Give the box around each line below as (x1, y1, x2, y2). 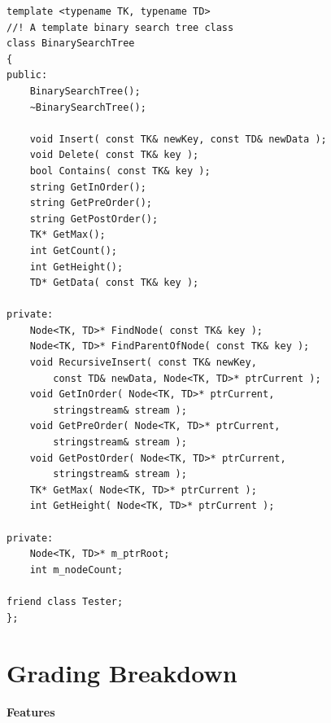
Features (7, 703, 55, 721)
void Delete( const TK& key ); (29, 149, 199, 161)
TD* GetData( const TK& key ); (29, 277, 199, 289)
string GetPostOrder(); (29, 213, 159, 225)
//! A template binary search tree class (7, 21, 234, 33)
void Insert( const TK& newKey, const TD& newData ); (29, 133, 327, 145)
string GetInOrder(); (29, 181, 146, 193)
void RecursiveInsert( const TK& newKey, (29, 357, 257, 369)
